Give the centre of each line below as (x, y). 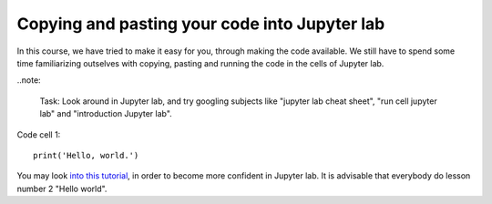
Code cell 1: (39, 134)
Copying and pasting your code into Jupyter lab (201, 24)
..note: (29, 80)
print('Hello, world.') (86, 155)
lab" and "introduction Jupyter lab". (106, 114)
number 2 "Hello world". (62, 189)
